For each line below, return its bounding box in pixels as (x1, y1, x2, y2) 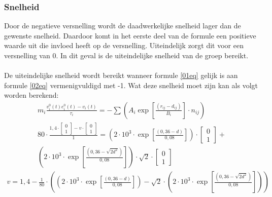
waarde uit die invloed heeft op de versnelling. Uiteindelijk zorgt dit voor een (4, 40, 244, 51)
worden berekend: (4, 90, 59, 100)
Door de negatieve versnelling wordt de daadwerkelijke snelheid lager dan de (4, 20, 241, 31)
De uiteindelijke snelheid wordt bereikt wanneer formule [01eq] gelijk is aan (4, 70, 238, 81)
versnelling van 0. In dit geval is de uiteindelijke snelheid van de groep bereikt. (4, 50, 249, 60)
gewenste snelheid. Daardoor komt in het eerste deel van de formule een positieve (4, 30, 256, 41)
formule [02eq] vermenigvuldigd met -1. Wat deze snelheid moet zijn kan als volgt (4, 80, 258, 90)
